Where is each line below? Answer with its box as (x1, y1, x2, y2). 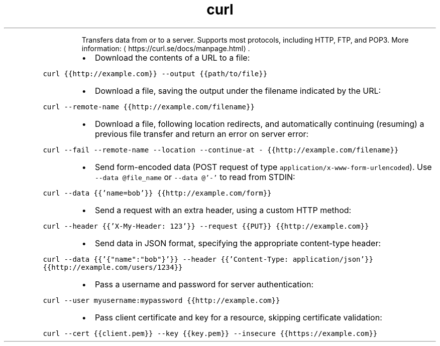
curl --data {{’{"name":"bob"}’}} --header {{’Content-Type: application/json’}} (43, 255, 373, 263)
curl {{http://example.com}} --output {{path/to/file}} (43, 69, 268, 78)
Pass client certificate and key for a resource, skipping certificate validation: (94, 312, 382, 322)
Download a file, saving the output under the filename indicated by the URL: (94, 85, 381, 96)
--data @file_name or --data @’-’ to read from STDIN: (94, 171, 295, 182)
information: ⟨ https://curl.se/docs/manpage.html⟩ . (81, 44, 250, 53)
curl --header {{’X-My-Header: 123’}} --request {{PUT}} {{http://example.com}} (43, 222, 369, 230)
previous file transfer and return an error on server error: (94, 128, 309, 139)
